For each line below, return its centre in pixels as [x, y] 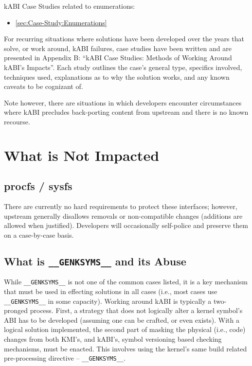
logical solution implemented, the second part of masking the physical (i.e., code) [125, 329]
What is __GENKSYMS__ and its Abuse [95, 261]
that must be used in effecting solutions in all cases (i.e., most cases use [111, 291]
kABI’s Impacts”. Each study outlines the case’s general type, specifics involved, [123, 67]
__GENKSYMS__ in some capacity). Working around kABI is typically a [108, 301]
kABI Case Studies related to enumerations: [70, 6]
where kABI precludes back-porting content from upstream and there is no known [126, 112]
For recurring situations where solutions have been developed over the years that [124, 39]
